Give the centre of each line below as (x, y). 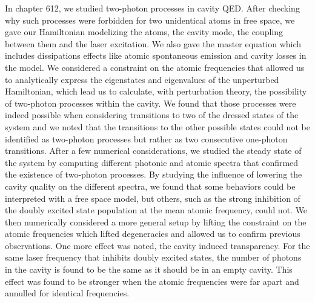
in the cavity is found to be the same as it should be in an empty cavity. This (149, 269)
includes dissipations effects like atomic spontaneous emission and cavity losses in (156, 55)
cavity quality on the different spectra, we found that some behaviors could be (150, 186)
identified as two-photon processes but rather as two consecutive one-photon (146, 138)
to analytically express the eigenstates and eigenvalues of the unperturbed (142, 79)
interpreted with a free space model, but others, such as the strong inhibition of (153, 198)
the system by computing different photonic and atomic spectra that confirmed (152, 162)
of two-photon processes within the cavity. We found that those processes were (151, 103)
